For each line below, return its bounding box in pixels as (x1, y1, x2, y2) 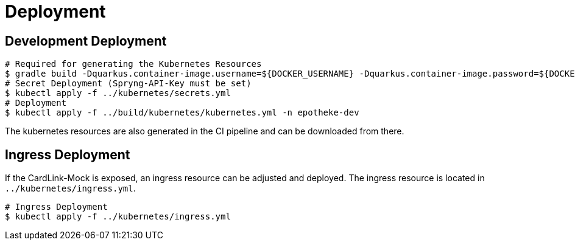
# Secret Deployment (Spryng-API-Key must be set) (5, 78, 252, 89)
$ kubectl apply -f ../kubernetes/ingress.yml (5, 212, 231, 222)
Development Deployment (5, 33, 167, 49)
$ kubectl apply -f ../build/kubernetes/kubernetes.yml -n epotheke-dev (5, 108, 359, 118)
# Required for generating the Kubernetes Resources (5, 59, 262, 69)
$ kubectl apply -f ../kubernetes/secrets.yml (5, 88, 231, 98)
